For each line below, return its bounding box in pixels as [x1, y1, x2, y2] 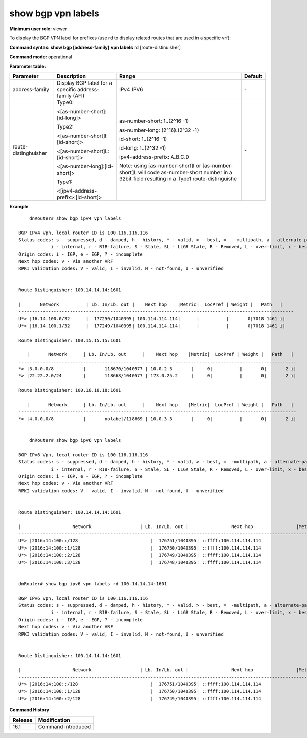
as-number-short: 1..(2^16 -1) [119, 117, 189, 124]
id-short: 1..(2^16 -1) [119, 135, 167, 142]
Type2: [56, 123, 74, 130]
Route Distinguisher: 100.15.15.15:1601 [18, 337, 121, 343]
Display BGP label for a [56, 79, 112, 87]
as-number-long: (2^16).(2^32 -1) [119, 126, 199, 133]
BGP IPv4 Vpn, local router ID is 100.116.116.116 [18, 229, 148, 236]
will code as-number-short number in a [138, 168, 232, 176]
